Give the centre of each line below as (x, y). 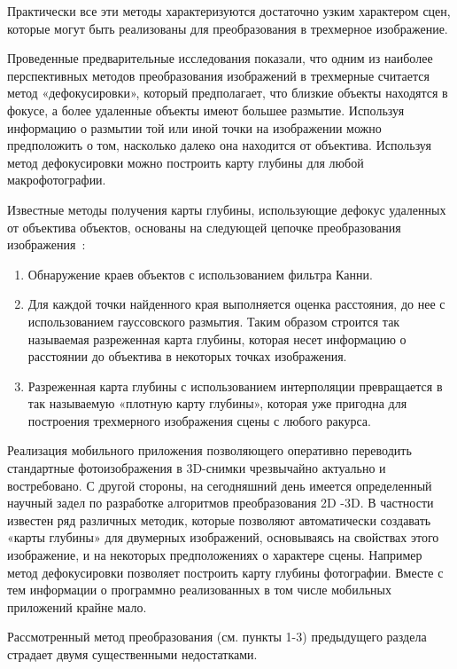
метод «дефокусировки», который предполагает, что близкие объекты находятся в (228, 93)
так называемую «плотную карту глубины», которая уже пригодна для (217, 403)
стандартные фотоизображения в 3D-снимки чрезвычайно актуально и (197, 468)
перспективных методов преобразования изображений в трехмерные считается (218, 75)
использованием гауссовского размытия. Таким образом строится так (214, 321)
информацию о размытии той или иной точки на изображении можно (194, 127)
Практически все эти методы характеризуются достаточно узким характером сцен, (229, 11)
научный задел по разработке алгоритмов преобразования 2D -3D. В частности (221, 503)
